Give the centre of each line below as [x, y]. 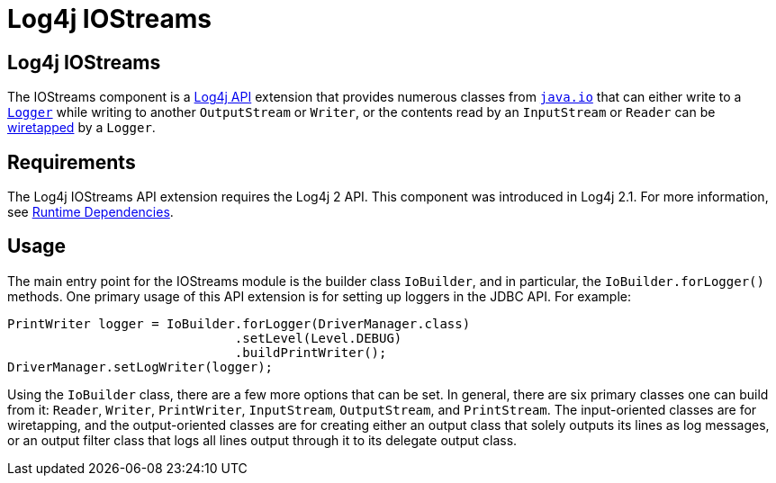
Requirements [72, 162]
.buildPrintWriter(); [311, 352]
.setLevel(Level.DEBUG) [318, 338]
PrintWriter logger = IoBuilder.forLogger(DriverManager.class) [239, 323]
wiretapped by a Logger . [81, 128]
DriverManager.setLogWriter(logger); [140, 367]
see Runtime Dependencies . [90, 212]
